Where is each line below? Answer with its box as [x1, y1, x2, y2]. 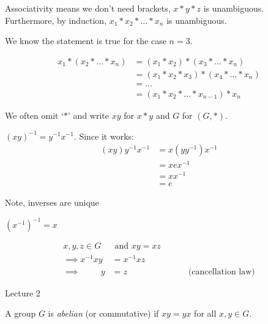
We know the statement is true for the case [5, 34, 166, 47]
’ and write [68, 108, 109, 121]
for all [194, 307, 217, 320]
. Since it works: [73, 129, 134, 142]
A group [5, 307, 36, 320]
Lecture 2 [5, 286, 40, 299]
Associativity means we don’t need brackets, [5, 2, 171, 14]
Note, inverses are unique [5, 196, 99, 209]
